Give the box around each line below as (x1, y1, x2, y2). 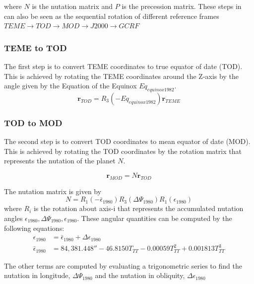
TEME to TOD (4, 41, 67, 54)
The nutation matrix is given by (4, 186, 102, 196)
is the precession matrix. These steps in (122, 1, 242, 11)
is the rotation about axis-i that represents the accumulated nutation (33, 203, 244, 213)
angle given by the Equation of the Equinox (4, 80, 137, 91)
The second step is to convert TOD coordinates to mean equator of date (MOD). (4, 136, 251, 146)
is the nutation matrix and (32, 1, 113, 11)
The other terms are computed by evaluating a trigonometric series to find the (4, 260, 242, 271)
